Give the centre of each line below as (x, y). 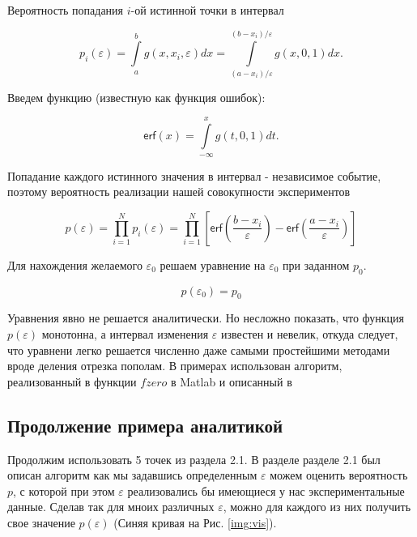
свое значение (41, 522)
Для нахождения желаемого (75, 264)
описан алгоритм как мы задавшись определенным (132, 475)
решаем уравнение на (213, 264)
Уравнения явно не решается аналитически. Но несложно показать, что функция (206, 318)
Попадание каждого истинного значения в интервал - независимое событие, (194, 175)
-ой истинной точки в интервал (207, 10)
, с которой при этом (64, 490)
